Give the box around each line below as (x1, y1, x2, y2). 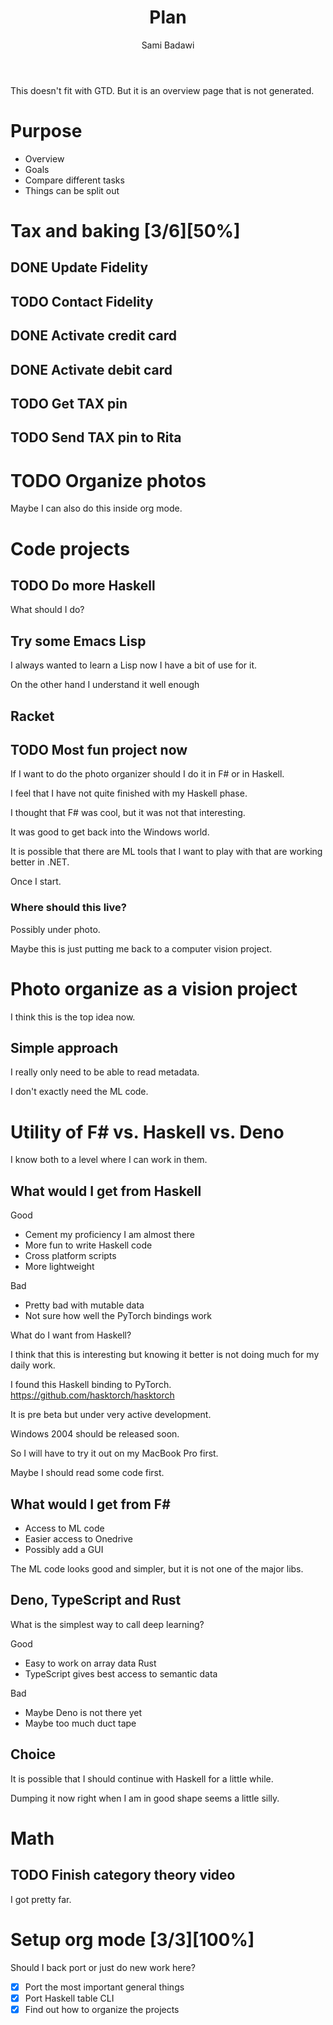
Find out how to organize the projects (24, 2003, 180, 2015)
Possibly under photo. (10, 923, 101, 935)
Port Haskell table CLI (24, 1992, 115, 2004)
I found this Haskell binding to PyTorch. (10, 1379, 172, 1391)
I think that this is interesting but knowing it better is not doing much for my (10, 1349, 320, 1361)
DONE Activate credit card (10, 327, 178, 345)
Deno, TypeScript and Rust (10, 1592, 182, 1609)
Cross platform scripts (24, 1250, 117, 1262)
